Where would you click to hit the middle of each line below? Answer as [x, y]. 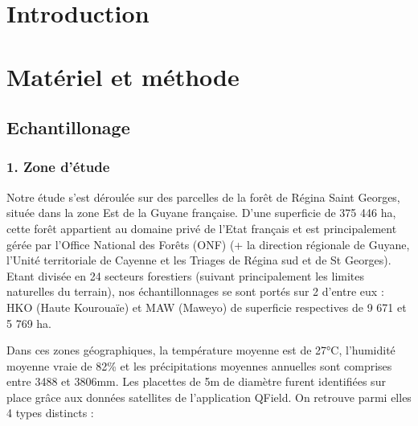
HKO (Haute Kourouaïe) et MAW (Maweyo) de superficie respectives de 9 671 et [207, 307]
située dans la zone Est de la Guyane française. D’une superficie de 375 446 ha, [201, 213]
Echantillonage [68, 127]
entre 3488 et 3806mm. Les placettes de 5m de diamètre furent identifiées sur [196, 381]
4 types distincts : [50, 413]
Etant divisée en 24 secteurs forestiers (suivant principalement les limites [186, 275]
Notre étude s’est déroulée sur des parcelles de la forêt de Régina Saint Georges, [203, 197]
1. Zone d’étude [58, 167]
